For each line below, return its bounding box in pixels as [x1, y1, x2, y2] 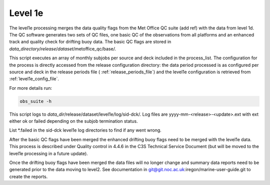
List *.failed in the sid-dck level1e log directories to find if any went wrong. [9, 127, 162, 133]
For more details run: [9, 85, 52, 91]
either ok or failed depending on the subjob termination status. [9, 118, 138, 124]
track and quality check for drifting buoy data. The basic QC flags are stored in [9, 39, 171, 45]
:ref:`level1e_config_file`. [9, 76, 59, 82]
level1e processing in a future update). [9, 150, 88, 157]
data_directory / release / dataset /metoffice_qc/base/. [9, 45, 116, 52]
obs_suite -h [19, 98, 52, 104]
